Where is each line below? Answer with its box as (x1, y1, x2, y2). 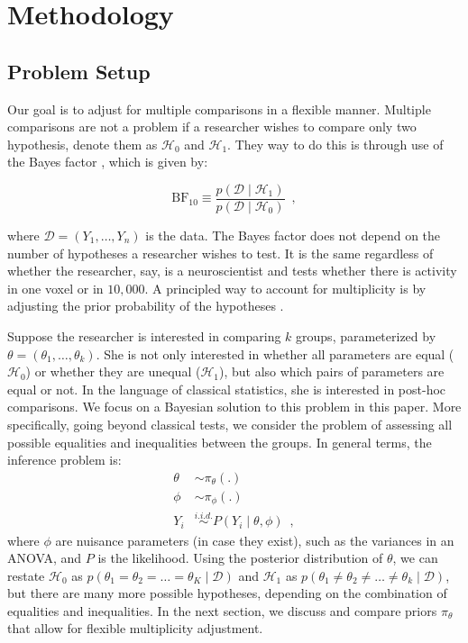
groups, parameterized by (296, 326, 436, 345)
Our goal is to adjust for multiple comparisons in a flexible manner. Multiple (7, 99, 431, 118)
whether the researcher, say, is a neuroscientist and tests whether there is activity (7, 261, 457, 280)
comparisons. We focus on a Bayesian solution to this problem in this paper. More (7, 397, 462, 416)
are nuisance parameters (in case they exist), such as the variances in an (55, 530, 454, 549)
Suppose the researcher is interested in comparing (7, 326, 281, 345)
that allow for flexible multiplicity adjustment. (7, 619, 263, 638)
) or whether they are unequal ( (25, 362, 201, 381)
